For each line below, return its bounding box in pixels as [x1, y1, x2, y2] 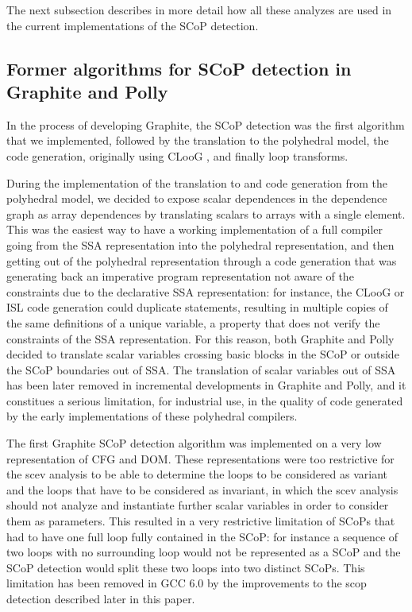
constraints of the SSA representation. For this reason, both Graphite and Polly [6, 330, 395, 347]
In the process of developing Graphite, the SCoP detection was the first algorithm [6, 116, 405, 133]
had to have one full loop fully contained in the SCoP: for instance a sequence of [6, 528, 399, 544]
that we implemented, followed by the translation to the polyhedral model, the [6, 132, 389, 149]
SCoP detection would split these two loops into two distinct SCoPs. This [6, 559, 365, 575]
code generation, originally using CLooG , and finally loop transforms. [6, 147, 348, 164]
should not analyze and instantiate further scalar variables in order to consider [6, 497, 389, 513]
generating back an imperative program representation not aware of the [6, 268, 354, 285]
